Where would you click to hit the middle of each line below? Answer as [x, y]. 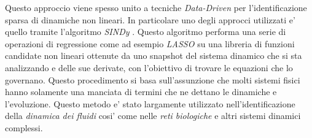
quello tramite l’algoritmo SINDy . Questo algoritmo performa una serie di [146, 32]
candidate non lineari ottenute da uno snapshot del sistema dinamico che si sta [154, 56]
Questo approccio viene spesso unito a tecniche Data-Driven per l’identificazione [156, 7]
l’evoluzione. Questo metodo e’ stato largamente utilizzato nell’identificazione [150, 103]
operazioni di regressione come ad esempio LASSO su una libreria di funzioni [150, 43]
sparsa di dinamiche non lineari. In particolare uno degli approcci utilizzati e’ [150, 19]
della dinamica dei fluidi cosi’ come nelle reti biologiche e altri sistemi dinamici [153, 116]
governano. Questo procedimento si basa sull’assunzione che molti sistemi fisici [153, 79]
